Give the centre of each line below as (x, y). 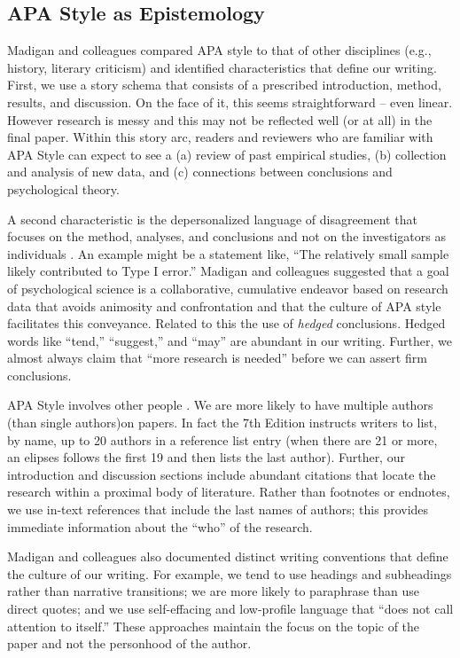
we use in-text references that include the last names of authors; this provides (218, 509)
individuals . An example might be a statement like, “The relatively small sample (228, 253)
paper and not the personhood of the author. (129, 643)
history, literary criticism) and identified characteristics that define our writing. (222, 67)
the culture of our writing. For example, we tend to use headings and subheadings (230, 573)
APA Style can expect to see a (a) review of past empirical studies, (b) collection (227, 154)
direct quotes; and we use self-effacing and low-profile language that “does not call (230, 609)
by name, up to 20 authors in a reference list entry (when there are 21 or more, (222, 439)
